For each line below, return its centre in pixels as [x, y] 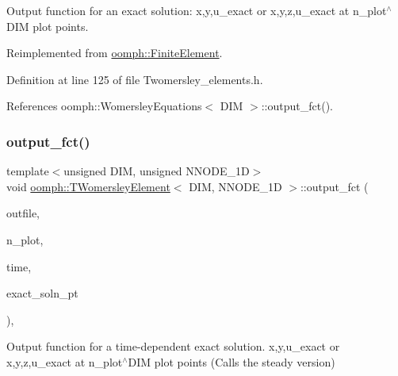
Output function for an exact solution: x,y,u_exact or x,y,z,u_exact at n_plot [197, 10]
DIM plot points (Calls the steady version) [232, 361]
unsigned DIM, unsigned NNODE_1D [157, 171]
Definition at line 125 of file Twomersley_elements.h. [135, 79]
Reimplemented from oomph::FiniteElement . [115, 53]
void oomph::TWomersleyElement [88, 186]
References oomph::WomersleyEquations [104, 106]
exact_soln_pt [42, 293]
